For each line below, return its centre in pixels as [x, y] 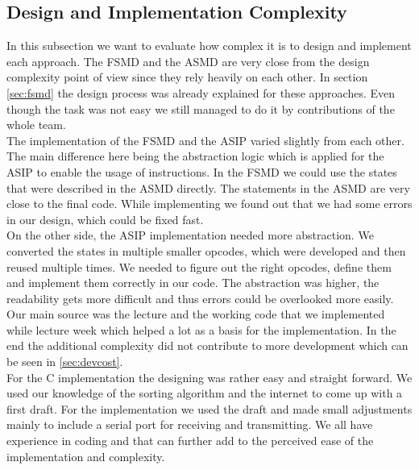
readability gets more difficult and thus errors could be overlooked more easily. [200, 298]
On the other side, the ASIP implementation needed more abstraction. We [190, 235]
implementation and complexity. [86, 456]
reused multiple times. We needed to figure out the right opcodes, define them [199, 266]
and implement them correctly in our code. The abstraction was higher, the [193, 283]
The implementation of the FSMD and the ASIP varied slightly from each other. [205, 140]
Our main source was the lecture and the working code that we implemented [196, 314]
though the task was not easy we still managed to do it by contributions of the [201, 108]
